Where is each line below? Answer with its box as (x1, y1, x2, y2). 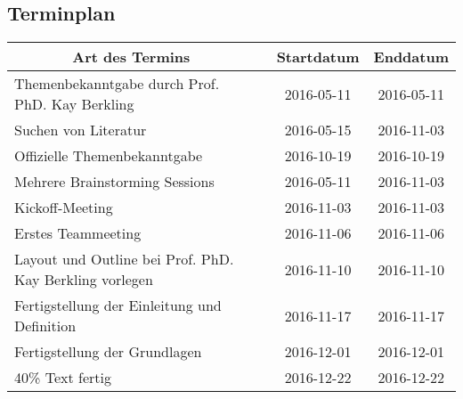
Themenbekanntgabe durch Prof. (14, 73, 220, 94)
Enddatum (373, 46, 449, 68)
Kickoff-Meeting (14, 197, 113, 218)
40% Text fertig (14, 367, 111, 388)
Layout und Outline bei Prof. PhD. (14, 248, 234, 270)
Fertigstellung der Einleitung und (14, 295, 222, 316)
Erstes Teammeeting (14, 223, 142, 244)
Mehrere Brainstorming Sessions (14, 171, 215, 192)
